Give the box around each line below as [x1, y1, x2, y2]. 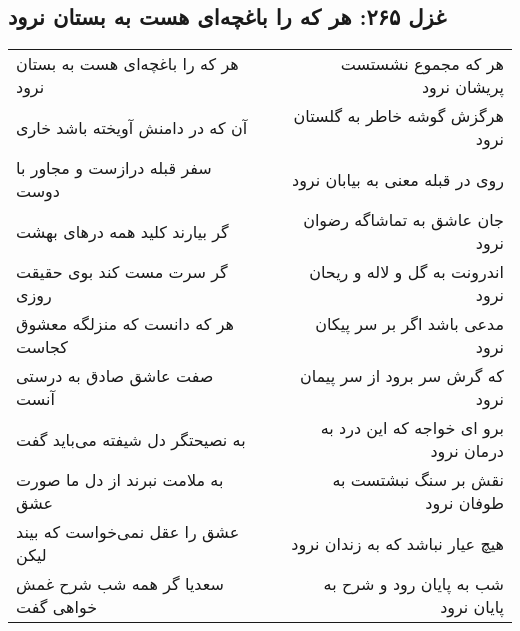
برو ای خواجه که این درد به [320, 416, 504, 440]
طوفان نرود [425, 491, 504, 515]
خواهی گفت [16, 595, 98, 619]
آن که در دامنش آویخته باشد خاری [16, 115, 248, 139]
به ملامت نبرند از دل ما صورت [16, 468, 224, 492]
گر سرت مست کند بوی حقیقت [16, 260, 228, 284]
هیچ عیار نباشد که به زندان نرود [291, 531, 504, 555]
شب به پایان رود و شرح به [323, 572, 504, 596]
